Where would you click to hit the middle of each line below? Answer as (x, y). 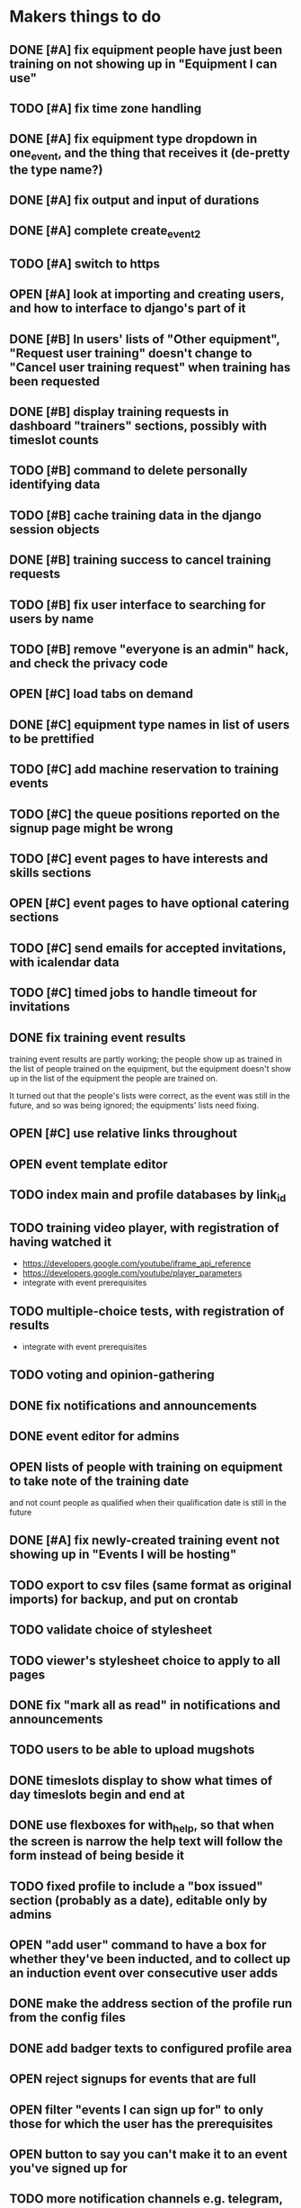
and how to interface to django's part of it (128, 308)
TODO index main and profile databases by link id (148, 1196)
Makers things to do (85, 17)
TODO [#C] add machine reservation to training (144, 769)
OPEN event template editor (89, 1164)
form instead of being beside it (97, 1855)
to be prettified (52, 739)
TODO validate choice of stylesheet (111, 1630)
